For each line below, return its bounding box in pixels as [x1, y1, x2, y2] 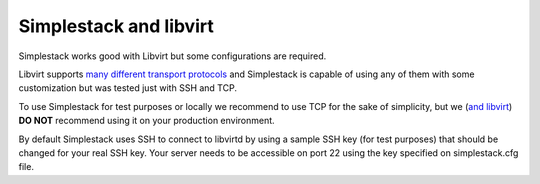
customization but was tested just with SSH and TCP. [18, 82, 237, 94]
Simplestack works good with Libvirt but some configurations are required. [18, 50, 327, 62]
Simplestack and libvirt [18, 15, 214, 37]
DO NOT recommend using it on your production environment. [18, 115, 275, 127]
